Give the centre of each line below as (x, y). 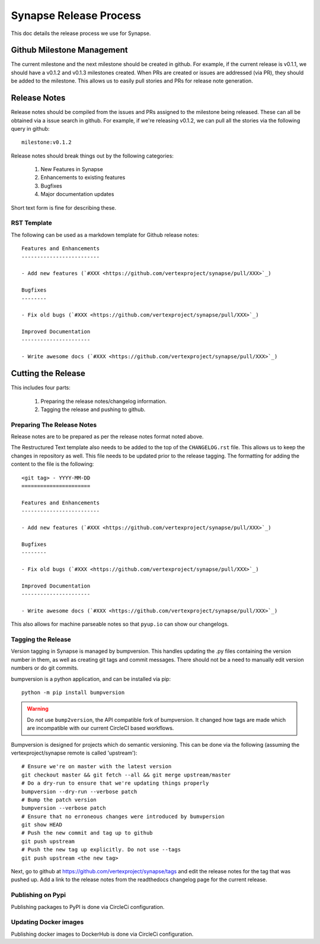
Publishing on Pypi (39, 895)
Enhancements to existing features (83, 178)
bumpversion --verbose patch (64, 808)
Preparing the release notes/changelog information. (104, 401)
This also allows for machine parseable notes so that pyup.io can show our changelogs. (120, 624)
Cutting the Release (48, 373)
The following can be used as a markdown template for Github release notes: (105, 235)
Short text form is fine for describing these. (64, 207)
